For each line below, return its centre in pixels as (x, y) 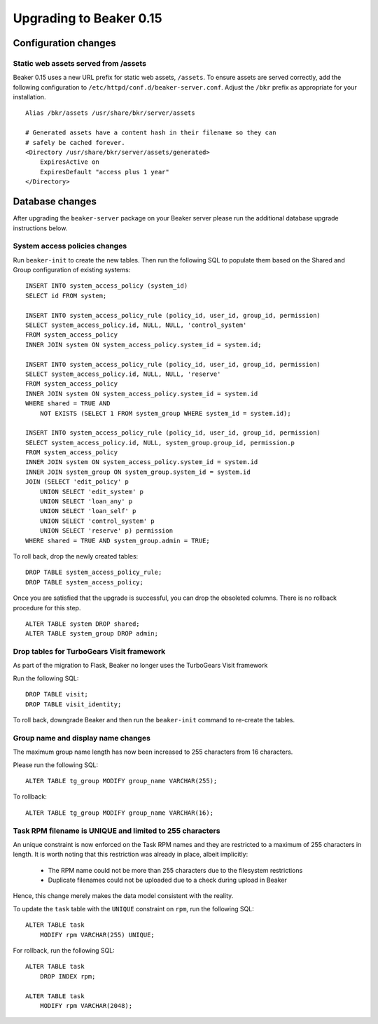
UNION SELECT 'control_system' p (97, 521)
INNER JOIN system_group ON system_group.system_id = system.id (138, 472)
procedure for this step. (47, 608)
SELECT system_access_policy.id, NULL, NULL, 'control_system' (136, 325)
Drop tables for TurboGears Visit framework (89, 652)
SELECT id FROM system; (66, 295)
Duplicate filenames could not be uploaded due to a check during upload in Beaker (167, 880)
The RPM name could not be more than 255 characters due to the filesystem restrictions (175, 870)
